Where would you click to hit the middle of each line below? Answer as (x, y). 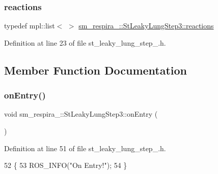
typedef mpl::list (30, 26)
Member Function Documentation (96, 70)
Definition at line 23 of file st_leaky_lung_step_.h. (85, 42)
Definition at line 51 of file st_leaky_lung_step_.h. (85, 148)
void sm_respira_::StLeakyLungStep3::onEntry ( (81, 114)
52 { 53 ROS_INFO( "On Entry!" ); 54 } (66, 165)
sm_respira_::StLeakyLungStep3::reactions (146, 26)
